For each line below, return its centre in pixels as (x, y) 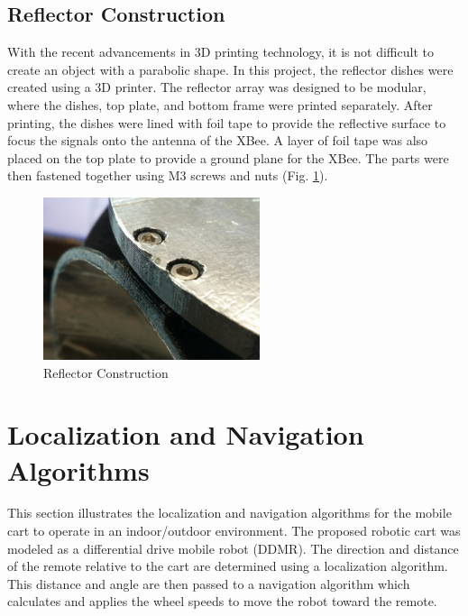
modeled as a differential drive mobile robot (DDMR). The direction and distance (233, 548)
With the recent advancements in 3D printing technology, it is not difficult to (220, 52)
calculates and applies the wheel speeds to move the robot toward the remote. (222, 601)
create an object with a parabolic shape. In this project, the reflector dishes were (230, 69)
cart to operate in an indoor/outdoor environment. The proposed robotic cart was (234, 531)
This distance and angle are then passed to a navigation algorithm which (209, 583)
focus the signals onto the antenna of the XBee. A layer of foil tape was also (218, 140)
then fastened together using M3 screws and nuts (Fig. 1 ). (168, 175)
